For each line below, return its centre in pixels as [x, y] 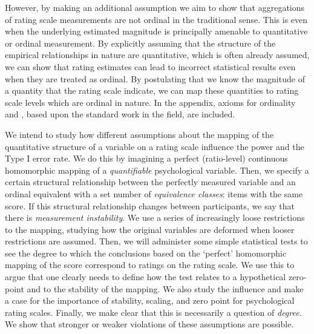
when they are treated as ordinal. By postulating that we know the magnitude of [155, 78]
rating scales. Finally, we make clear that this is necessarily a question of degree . [153, 312]
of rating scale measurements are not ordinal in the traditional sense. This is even [156, 19]
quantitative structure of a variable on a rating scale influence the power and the [155, 146]
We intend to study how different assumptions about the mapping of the [139, 134]
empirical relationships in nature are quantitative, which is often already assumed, [157, 55]
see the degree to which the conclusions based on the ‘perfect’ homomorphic [146, 253]
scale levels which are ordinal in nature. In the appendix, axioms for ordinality [150, 102]
